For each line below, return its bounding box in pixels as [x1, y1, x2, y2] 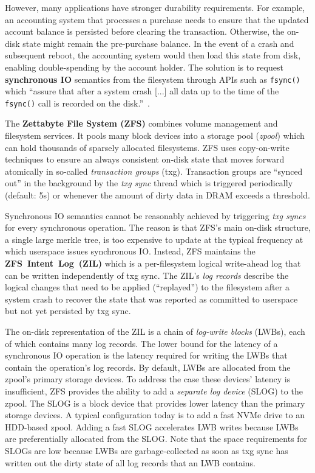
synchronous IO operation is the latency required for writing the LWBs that [5, 349, 288, 362]
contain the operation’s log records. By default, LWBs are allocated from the [5, 360, 291, 373]
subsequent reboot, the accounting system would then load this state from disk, [5, 49, 301, 61]
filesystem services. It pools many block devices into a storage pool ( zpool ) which [5, 129, 305, 142]
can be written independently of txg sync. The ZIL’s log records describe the [5, 268, 289, 281]
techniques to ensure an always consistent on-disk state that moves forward [5, 153, 285, 166]
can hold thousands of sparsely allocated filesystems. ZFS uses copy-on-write [5, 141, 290, 153]
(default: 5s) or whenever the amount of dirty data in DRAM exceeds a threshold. [5, 189, 310, 201]
